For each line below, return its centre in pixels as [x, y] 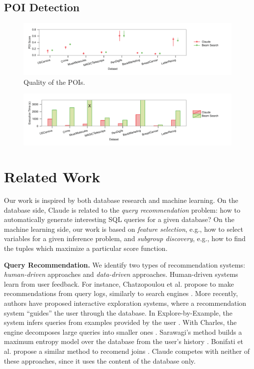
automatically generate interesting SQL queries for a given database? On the [119, 219]
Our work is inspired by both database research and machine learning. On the [121, 200]
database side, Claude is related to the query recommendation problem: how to [122, 209]
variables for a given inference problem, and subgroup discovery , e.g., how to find [125, 238]
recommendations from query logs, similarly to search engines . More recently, [121, 293]
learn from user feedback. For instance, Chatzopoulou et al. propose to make [119, 283]
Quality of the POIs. [54, 82]
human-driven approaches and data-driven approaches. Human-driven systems [121, 274]
